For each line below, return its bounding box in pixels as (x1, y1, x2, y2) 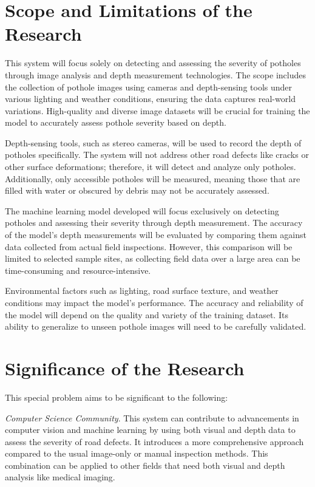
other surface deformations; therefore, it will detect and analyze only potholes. (5, 160, 296, 173)
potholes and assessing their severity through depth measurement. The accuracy (5, 216, 303, 229)
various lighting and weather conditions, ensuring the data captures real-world (5, 92, 296, 105)
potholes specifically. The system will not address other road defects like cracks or (5, 148, 309, 161)
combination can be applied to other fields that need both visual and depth (5, 458, 285, 471)
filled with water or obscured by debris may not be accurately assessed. (5, 184, 269, 197)
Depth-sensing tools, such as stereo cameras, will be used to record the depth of (5, 136, 302, 149)
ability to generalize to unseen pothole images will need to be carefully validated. (5, 320, 307, 333)
